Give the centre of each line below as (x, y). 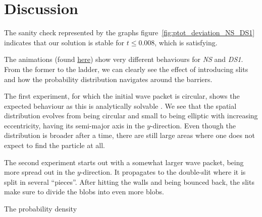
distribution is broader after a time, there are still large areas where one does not (129, 135)
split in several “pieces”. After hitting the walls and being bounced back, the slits (129, 182)
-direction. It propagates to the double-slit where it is (163, 172)
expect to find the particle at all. (55, 145)
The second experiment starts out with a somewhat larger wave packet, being (124, 162)
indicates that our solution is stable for (64, 42)
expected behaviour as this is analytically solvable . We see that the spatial (120, 105)
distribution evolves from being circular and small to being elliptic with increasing (131, 116)
